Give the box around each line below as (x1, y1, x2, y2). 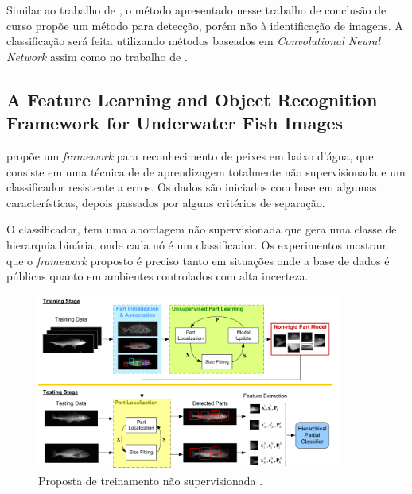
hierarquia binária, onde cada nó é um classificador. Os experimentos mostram (6, 236, 389, 253)
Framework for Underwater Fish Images (6, 110, 344, 135)
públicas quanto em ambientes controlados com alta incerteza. (6, 268, 309, 284)
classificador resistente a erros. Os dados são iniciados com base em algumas (6, 179, 377, 195)
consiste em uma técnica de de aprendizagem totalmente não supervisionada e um (6, 163, 406, 179)
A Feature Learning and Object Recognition (6, 87, 378, 111)
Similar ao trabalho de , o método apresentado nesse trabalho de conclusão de (6, 2, 387, 17)
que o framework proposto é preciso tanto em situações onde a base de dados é (6, 252, 390, 268)
